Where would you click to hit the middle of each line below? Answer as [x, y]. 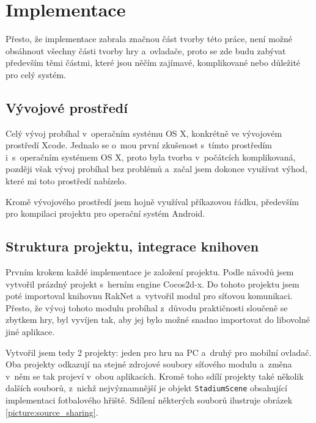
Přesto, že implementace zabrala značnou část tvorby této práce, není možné [149, 39]
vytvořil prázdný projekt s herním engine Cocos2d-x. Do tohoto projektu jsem [152, 284]
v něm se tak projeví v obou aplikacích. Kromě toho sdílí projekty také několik [155, 376]
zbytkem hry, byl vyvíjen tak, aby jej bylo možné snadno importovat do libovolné [158, 320]
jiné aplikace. [30, 332]
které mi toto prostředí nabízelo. [66, 181]
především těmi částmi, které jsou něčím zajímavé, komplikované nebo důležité [153, 63]
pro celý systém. [36, 74]
